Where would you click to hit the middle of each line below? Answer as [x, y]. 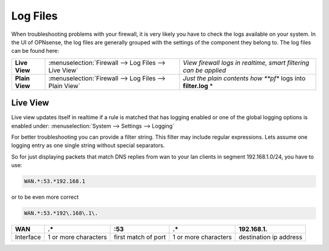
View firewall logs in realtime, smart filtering [246, 63]
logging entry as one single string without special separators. [88, 145]
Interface [28, 237]
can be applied [205, 70]
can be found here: [35, 51]
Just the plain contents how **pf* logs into [244, 78]
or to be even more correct [45, 197]
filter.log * [198, 86]
